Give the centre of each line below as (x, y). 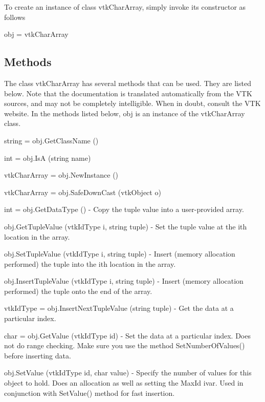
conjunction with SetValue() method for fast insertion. (90, 393)
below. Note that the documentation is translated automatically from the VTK (128, 93)
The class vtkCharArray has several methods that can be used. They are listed (128, 83)
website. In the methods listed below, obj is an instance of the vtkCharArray (125, 113)
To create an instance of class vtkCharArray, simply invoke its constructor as (125, 7)
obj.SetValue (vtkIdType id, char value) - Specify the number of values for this (128, 373)
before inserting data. (38, 355)
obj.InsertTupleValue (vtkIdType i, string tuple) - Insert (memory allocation (124, 281)
